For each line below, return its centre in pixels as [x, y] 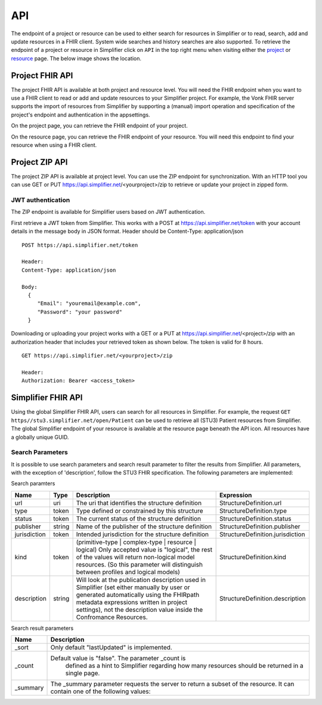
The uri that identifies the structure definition [139, 503]
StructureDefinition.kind [253, 557]
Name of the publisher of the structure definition [144, 527]
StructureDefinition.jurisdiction [262, 534]
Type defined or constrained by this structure [140, 510]
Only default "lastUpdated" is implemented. [111, 648]
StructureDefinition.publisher [260, 527]
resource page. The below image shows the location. [76, 58]
